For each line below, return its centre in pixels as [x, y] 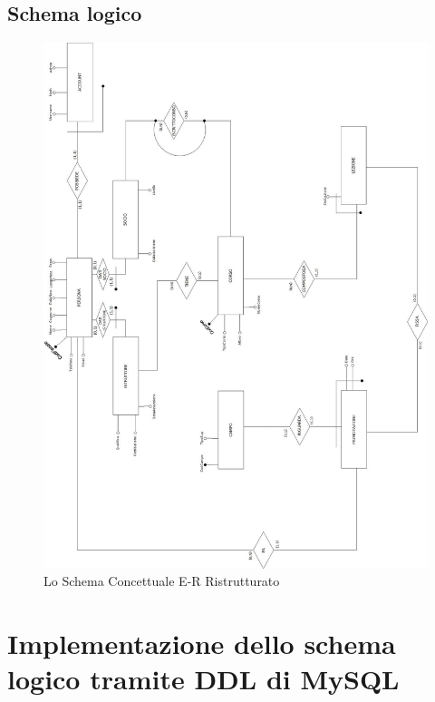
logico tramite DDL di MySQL [203, 679]
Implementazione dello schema [202, 643]
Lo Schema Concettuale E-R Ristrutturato [162, 581]
